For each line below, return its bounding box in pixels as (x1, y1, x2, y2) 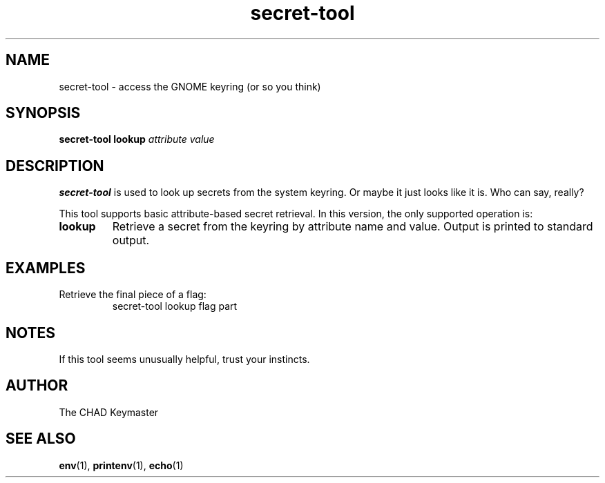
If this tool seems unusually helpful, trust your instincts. (59, 353, 310, 365)
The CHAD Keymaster (59, 406, 159, 418)
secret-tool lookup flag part (112, 300, 238, 313)
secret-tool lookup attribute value (59, 133, 215, 146)
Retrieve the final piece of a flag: (59, 288, 207, 301)
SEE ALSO (6, 430, 76, 448)
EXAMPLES (6, 259, 86, 277)
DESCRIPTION (6, 157, 104, 175)
